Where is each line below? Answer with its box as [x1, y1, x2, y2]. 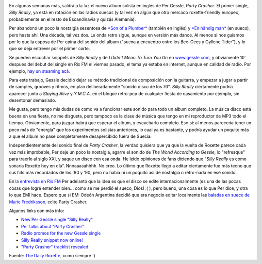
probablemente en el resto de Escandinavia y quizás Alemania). [9, 16, 136, 22]
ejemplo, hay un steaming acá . [9, 68, 70, 74]
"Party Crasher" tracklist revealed [21, 244, 89, 249]
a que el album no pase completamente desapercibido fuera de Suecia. [9, 133, 152, 139]
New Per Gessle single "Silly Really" [21, 216, 93, 223]
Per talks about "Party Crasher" [21, 223, 84, 229]
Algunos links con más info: [9, 208, 64, 214]
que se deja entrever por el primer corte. [9, 46, 90, 51]
